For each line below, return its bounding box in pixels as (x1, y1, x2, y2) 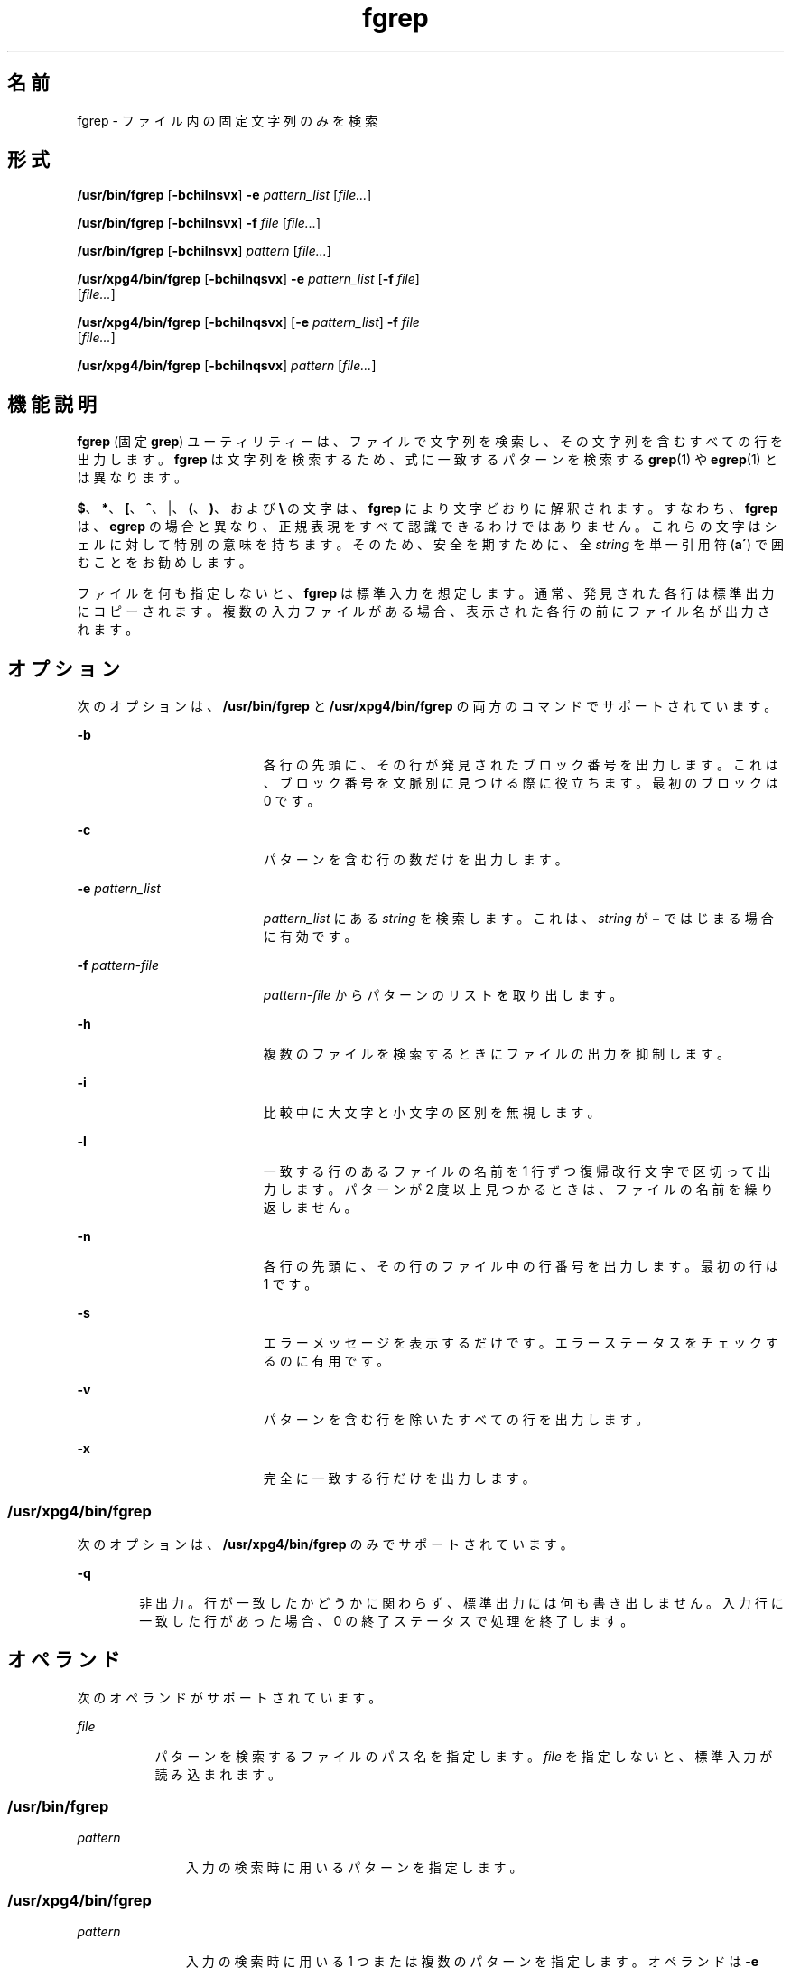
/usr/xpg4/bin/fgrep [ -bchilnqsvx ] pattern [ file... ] (77, 358, 377, 374)
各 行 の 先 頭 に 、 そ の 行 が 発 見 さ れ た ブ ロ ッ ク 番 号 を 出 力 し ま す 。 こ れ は (263, 757, 778, 773)
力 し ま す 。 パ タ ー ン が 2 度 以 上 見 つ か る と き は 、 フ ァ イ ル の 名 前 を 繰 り (263, 1181, 774, 1198)
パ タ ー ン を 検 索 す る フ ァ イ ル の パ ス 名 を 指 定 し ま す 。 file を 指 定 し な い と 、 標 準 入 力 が (154, 1748, 773, 1764)
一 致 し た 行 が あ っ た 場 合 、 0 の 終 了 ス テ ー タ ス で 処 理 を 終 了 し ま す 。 (139, 1612, 634, 1628)
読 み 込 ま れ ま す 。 (154, 1766, 281, 1782)
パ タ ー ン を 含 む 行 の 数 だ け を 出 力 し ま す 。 (263, 852, 568, 868)
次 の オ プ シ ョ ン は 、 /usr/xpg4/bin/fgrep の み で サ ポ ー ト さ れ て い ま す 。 (77, 1535, 573, 1552)
